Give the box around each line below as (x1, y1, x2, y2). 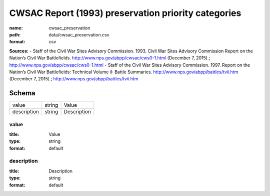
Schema (9, 89, 36, 97)
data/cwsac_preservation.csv (48, 31, 109, 37)
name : (9, 25, 23, 31)
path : (9, 31, 21, 37)
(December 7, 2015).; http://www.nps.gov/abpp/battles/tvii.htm (9, 76, 138, 82)
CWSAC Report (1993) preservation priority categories (9, 7, 241, 18)
